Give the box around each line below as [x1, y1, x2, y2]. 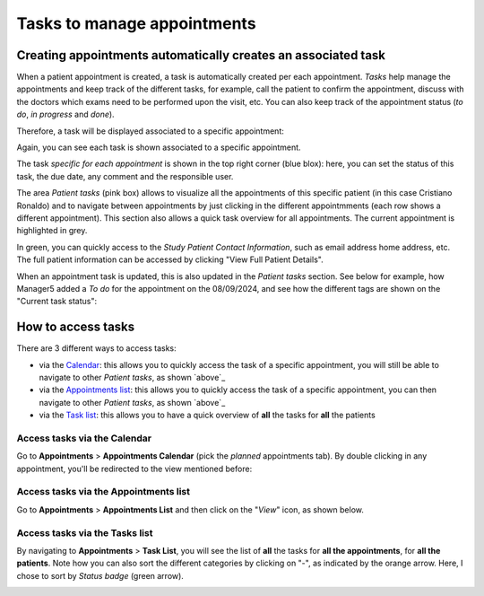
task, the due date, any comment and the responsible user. [16, 171, 234, 181]
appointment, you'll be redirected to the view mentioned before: [16, 463, 253, 474]
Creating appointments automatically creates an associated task [16, 48, 385, 63]
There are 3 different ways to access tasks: [16, 343, 177, 354]
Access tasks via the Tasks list [16, 526, 153, 539]
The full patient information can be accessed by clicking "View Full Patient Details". [16, 254, 324, 265]
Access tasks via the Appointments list [16, 486, 191, 498]
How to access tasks [16, 320, 135, 335]
